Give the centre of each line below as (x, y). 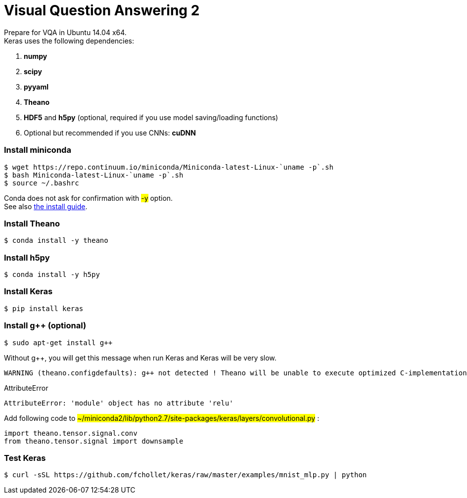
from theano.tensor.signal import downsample (94, 441)
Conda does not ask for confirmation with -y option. (89, 198)
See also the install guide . (46, 206)
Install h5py (27, 257)
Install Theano (32, 223)
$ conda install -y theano (56, 241)
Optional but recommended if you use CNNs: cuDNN (110, 133)
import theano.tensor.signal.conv (71, 433)
